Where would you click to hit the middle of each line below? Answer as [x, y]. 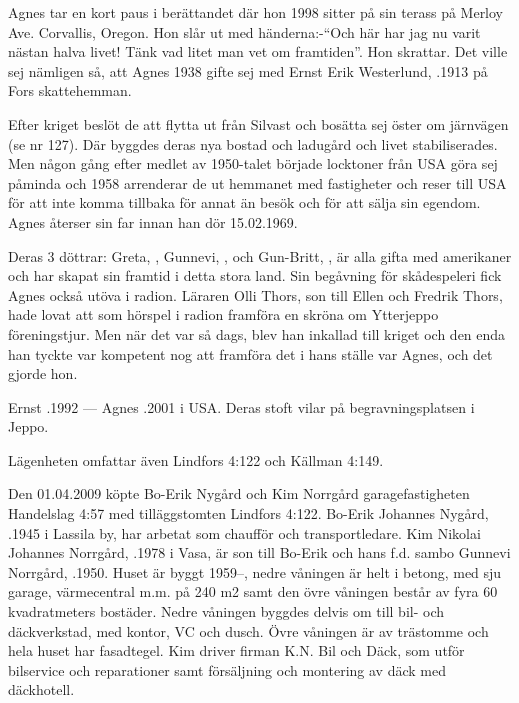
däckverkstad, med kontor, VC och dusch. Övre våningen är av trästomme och [248, 630]
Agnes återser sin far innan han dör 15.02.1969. [153, 221]
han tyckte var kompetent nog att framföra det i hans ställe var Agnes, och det [250, 353]
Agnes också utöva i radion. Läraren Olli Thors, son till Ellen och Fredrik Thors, [255, 294]
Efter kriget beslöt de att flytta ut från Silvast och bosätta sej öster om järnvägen [258, 123]
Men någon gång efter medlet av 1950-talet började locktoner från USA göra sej [253, 163]
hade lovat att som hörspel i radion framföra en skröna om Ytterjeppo [223, 314]
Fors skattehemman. [70, 90]
